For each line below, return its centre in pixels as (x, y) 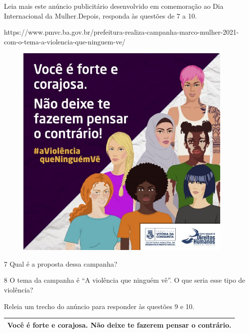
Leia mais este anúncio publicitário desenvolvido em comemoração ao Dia (114, 6)
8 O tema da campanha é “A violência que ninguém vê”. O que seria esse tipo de (125, 280)
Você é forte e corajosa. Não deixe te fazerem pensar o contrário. (119, 324)
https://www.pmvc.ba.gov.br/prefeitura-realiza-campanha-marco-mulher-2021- (121, 32)
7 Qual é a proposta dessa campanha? (61, 263)
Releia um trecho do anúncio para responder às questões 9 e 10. (99, 306)
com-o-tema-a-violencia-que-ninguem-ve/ (65, 41)
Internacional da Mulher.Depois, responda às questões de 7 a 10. (101, 15)
